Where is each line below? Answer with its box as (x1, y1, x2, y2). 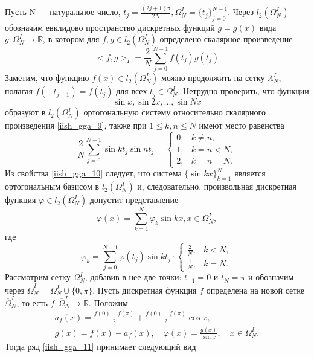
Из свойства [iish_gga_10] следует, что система (5, 167, 182, 179)
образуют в (5, 106, 46, 118)
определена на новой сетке (206, 283, 305, 296)
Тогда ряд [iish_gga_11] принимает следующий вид (5, 340, 196, 353)
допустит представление (89, 193, 179, 206)
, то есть (16, 296, 48, 309)
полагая (5, 85, 33, 97)
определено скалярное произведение (159, 33, 293, 45)
